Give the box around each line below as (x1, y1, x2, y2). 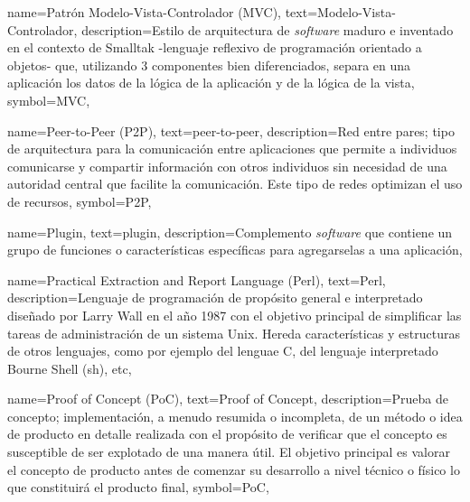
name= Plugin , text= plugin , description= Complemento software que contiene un (7, 222, 453, 241)
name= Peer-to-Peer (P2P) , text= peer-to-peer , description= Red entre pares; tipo (7, 121, 455, 140)
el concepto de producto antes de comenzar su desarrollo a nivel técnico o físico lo (7, 460, 460, 479)
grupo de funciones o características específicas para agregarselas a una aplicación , (7, 240, 463, 259)
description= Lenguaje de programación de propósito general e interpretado (7, 288, 423, 307)
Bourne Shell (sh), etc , (7, 358, 132, 377)
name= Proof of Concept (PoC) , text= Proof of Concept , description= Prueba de (7, 389, 448, 408)
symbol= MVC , (7, 90, 90, 109)
